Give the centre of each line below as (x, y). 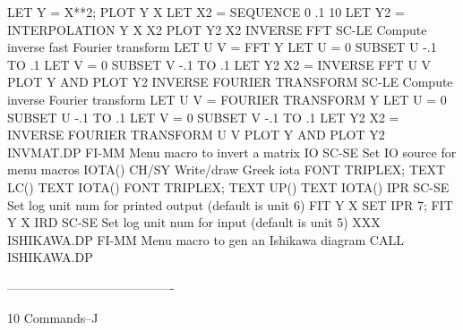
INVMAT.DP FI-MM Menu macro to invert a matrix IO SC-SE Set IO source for (232, 152)
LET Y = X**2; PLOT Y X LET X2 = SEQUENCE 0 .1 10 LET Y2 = (206, 12)
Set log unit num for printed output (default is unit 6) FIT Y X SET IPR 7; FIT (230, 204)
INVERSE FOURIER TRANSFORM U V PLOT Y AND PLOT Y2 (196, 135)
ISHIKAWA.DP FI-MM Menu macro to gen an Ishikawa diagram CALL (206, 239)
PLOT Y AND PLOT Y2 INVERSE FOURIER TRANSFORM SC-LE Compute (230, 82)
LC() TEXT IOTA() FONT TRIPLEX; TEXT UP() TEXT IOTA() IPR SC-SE (228, 186)
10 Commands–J (53, 317)
